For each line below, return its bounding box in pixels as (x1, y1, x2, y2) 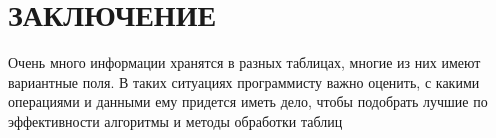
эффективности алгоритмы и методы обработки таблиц (8, 110, 343, 131)
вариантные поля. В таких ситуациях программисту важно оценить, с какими (8, 71, 480, 92)
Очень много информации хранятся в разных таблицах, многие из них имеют (8, 52, 481, 73)
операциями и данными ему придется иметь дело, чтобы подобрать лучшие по (8, 91, 488, 112)
